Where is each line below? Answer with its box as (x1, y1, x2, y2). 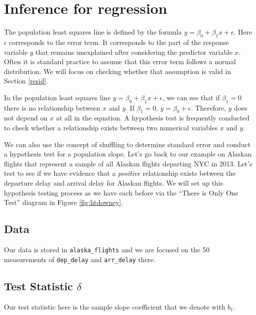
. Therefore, (190, 102, 226, 113)
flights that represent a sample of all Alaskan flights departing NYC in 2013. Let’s (4, 158, 253, 168)
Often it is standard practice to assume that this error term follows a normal (4, 56, 236, 67)
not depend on (4, 113, 48, 123)
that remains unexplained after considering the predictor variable (36, 46, 233, 57)
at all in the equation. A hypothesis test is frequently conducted (56, 113, 250, 123)
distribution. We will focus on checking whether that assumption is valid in (4, 66, 231, 76)
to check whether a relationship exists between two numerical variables (4, 122, 218, 133)
